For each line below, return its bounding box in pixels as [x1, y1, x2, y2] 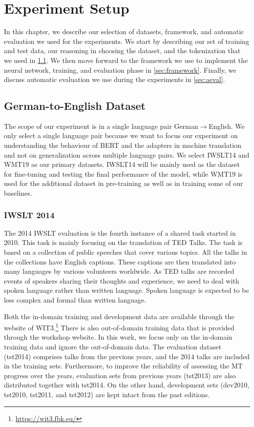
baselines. [4, 188, 32, 198]
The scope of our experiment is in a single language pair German [4, 121, 198, 131]
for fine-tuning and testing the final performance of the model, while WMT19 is [4, 168, 243, 179]
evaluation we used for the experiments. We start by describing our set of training [4, 36, 249, 46]
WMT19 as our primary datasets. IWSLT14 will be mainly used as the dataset [4, 159, 240, 169]
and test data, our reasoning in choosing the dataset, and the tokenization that [4, 45, 241, 56]
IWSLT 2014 [4, 208, 55, 221]
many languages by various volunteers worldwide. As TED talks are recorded [4, 266, 234, 276]
